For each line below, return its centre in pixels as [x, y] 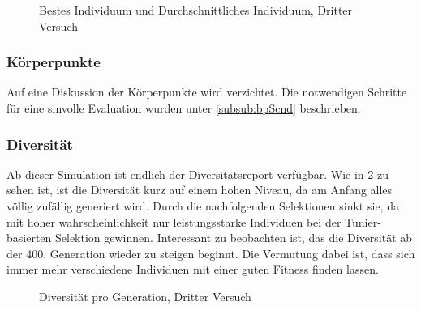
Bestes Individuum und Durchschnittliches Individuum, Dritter [196, 10]
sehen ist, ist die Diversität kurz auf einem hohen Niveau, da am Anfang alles [200, 190]
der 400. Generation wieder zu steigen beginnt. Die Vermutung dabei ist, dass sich [211, 253]
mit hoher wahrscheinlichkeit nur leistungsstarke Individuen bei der [174, 221]
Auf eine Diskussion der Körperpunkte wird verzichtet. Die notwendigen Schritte [207, 92]
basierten [29, 238]
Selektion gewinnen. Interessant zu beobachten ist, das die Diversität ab [234, 238]
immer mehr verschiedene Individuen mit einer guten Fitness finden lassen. [193, 269]
